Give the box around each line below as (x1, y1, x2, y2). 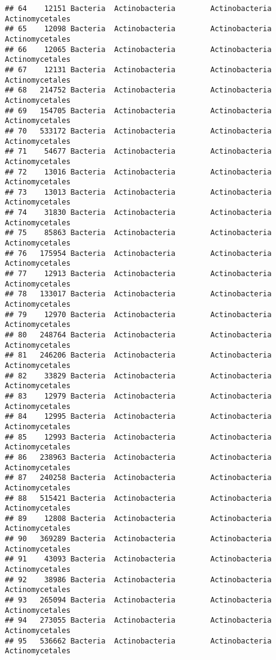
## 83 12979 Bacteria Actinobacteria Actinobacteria (5, 391, 272, 400)
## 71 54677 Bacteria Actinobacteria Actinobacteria (5, 147, 272, 156)
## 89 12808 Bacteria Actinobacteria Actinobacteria (5, 514, 272, 523)
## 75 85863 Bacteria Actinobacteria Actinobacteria (5, 228, 272, 238)
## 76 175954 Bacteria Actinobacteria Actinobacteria (5, 249, 272, 258)
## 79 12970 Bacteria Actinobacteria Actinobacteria (5, 310, 272, 319)
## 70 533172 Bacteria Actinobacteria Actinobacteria (5, 126, 272, 135)
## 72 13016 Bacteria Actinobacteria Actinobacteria (5, 167, 272, 176)
